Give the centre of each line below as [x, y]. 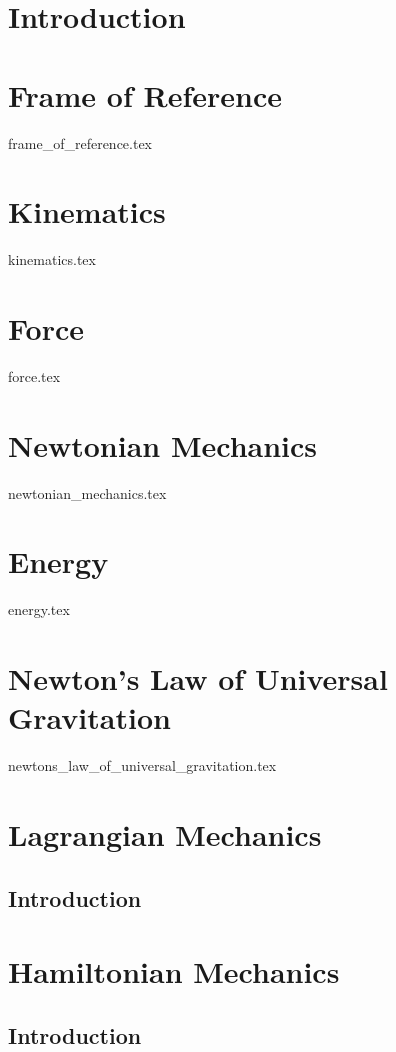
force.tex [34, 375]
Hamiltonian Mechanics [174, 971]
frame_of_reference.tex [80, 142]
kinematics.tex [52, 259]
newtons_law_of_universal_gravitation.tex [142, 765]
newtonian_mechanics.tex [87, 492]
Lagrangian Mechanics [165, 834]
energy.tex [39, 609]
